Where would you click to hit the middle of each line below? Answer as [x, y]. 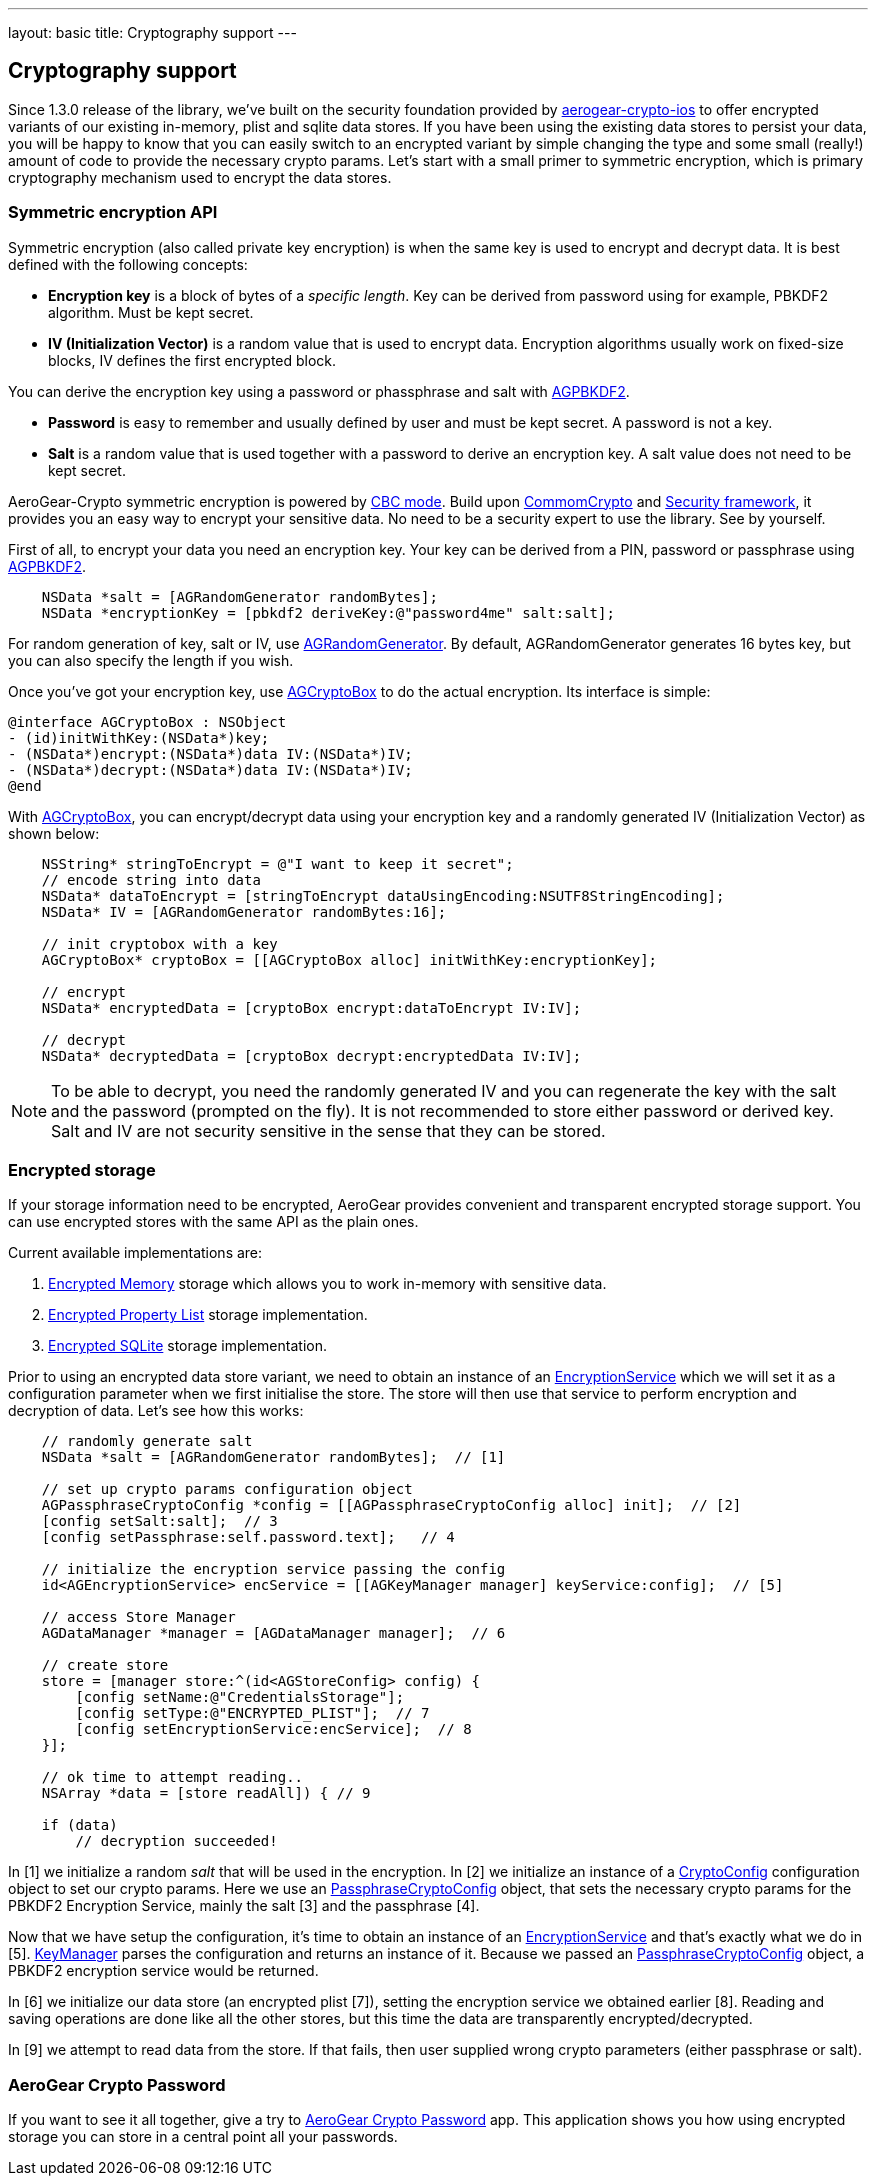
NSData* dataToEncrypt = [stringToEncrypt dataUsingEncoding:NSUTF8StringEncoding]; [383, 895]
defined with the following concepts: [128, 264]
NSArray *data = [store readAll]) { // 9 [206, 1793]
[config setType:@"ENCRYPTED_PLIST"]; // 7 [252, 1713]
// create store [105, 1665]
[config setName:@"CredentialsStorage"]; [240, 1697]
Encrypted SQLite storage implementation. [187, 1346]
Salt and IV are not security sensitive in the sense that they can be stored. [328, 1130]
